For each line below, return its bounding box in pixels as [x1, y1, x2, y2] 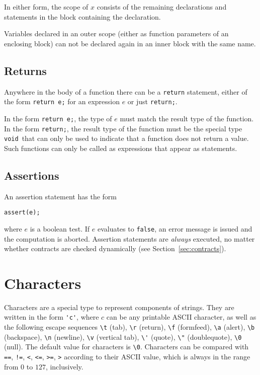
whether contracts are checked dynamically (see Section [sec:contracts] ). [4, 243, 226, 254]
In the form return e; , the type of [4, 113, 112, 123]
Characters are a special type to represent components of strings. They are [4, 302, 234, 312]
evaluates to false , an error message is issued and [97, 223, 252, 234]
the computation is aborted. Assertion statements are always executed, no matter [4, 233, 255, 244]
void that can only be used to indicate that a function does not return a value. [4, 133, 249, 143]
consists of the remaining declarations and [97, 2, 227, 12]
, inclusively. [45, 361, 83, 371]
